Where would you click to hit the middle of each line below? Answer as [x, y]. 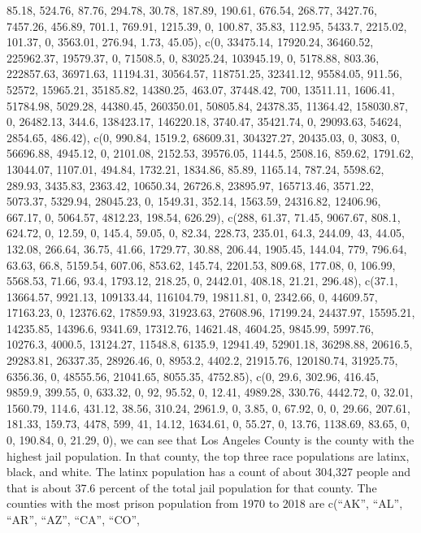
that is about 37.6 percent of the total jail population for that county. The [192, 487]
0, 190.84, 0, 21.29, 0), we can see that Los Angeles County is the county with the [210, 440]
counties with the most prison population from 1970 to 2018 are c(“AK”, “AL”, [205, 503]
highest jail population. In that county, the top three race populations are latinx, [208, 455]
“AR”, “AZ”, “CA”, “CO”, [73, 519]
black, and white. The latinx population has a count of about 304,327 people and [209, 472]
